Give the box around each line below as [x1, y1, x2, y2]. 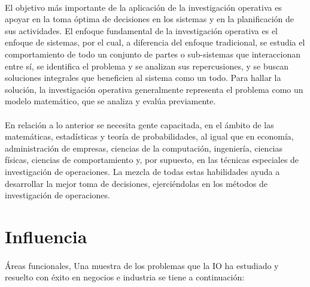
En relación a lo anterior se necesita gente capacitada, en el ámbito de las [5, 118, 274, 131]
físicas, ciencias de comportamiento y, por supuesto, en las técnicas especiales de [5, 153, 299, 166]
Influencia [5, 223, 87, 248]
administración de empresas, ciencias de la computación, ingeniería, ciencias [5, 141, 283, 154]
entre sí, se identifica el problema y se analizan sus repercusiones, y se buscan [5, 59, 289, 72]
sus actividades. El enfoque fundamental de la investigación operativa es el [5, 24, 278, 37]
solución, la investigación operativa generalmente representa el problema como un [5, 83, 303, 95]
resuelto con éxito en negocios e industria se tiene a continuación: [5, 271, 245, 283]
